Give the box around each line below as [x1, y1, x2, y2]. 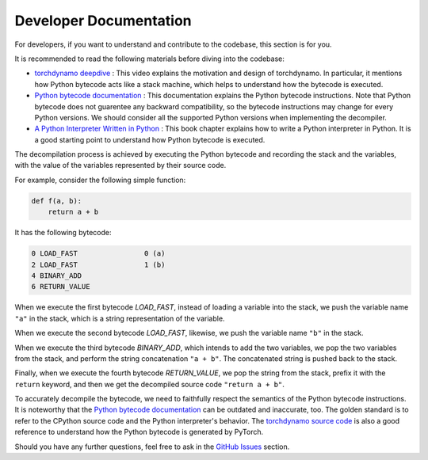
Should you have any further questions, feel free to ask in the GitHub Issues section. [14, 442, 290, 451]
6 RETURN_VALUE [31, 282, 90, 291]
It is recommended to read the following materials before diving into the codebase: [14, 54, 285, 63]
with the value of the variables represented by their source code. [14, 161, 227, 170]
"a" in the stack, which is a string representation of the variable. [14, 314, 225, 323]
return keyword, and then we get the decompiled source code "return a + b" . [14, 379, 285, 389]
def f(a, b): [31, 196, 82, 205]
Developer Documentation [14, 12, 192, 29]
